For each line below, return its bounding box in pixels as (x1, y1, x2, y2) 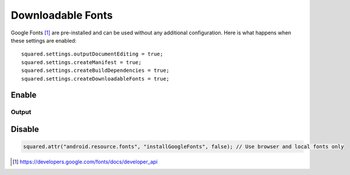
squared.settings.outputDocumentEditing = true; (21, 51, 163, 58)
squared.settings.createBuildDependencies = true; (21, 67, 170, 74)
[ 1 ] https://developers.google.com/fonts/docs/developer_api (12, 158, 158, 166)
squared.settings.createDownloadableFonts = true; (21, 75, 170, 82)
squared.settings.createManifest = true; (21, 59, 142, 65)
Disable (11, 124, 39, 134)
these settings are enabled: (11, 37, 77, 44)
